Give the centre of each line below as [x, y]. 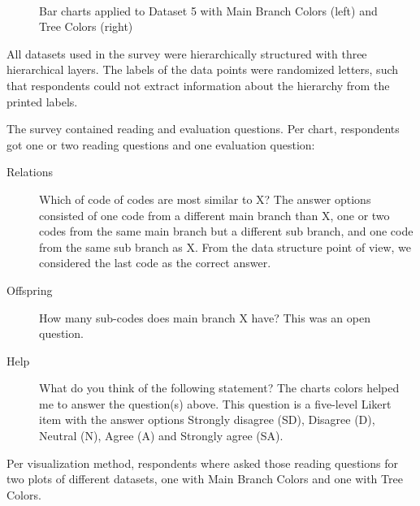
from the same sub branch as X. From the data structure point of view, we [225, 247]
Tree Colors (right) [86, 26]
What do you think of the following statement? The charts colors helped [219, 388]
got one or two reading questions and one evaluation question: [161, 144]
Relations [30, 172]
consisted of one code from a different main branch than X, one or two [214, 215]
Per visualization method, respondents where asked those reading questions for [202, 463]
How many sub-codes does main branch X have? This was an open [205, 317]
